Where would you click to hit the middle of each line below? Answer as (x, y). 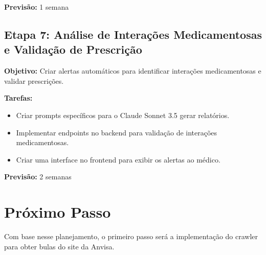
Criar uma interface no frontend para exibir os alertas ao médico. (118, 159)
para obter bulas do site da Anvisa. (59, 246)
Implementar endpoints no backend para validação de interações (117, 132)
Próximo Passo (58, 212)
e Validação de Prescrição (73, 49)
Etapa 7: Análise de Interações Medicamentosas (133, 34)
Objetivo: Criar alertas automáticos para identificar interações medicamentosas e (133, 71)
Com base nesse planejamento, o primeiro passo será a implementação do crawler (131, 236)
